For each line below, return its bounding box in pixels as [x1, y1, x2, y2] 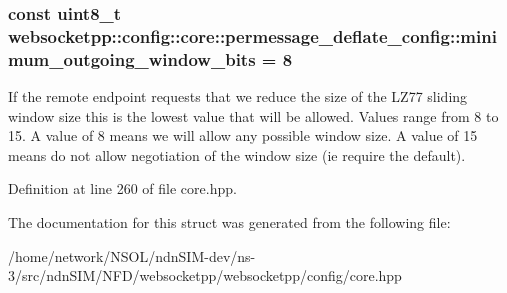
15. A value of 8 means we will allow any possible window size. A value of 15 [8, 125, 478, 146]
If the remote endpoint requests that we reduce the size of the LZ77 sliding [8, 86, 468, 107]
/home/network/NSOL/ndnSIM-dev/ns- [8, 245, 256, 266]
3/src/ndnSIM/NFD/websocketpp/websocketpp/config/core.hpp [8, 265, 402, 286]
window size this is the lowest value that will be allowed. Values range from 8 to [8, 105, 499, 126]
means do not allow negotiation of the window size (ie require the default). [8, 144, 466, 165]
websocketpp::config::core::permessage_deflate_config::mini [8, 23, 497, 48]
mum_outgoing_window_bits [8, 46, 256, 71]
